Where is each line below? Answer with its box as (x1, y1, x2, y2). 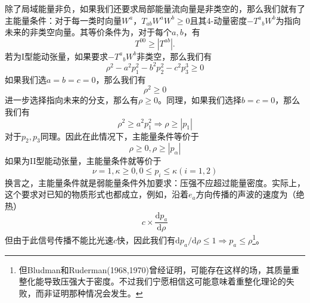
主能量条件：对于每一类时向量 (5, 14, 122, 26)
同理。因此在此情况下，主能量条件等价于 (40, 129, 199, 142)
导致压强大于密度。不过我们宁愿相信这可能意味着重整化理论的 (44, 275, 286, 287)
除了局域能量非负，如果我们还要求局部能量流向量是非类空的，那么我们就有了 (5, 2, 305, 14)
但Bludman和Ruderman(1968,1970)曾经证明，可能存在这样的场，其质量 (18, 263, 292, 276)
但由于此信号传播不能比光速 (5, 233, 113, 246)
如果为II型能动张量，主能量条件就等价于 (5, 154, 162, 167)
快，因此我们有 (117, 233, 176, 246)
